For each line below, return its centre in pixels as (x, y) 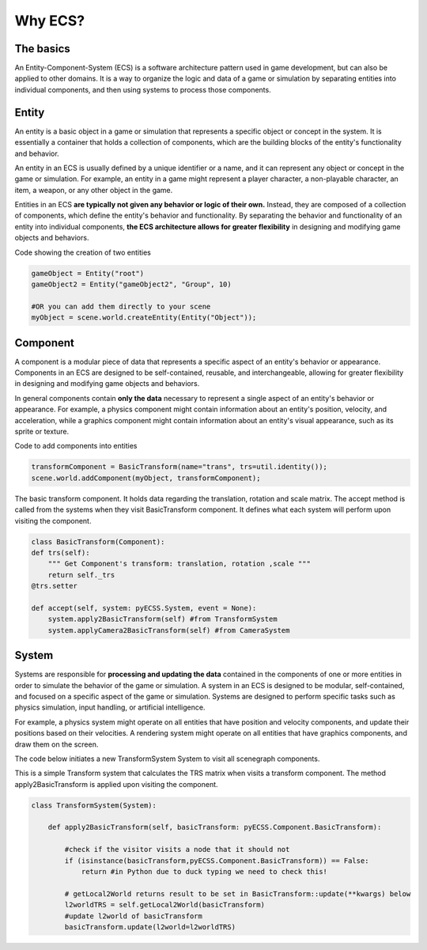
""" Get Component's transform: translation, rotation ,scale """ (179, 564)
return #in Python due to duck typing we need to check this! (204, 872)
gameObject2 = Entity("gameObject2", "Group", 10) (132, 284)
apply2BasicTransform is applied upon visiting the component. (116, 784)
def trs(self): (60, 553)
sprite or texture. (42, 432)
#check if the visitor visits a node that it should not (177, 850)
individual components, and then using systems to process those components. (143, 89)
